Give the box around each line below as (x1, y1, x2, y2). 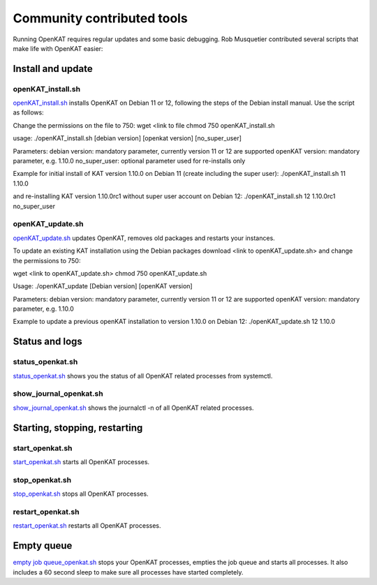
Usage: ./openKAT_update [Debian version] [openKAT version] (13, 282, 193, 290)
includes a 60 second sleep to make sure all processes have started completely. (13, 568, 244, 576)
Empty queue (13, 540, 73, 551)
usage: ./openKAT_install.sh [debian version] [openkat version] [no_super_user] (13, 134, 242, 142)
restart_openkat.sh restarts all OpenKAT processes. (13, 521, 161, 530)
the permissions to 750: (13, 256, 81, 265)
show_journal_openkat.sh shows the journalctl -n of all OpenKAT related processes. (13, 403, 254, 412)
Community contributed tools (13, 10, 188, 26)
